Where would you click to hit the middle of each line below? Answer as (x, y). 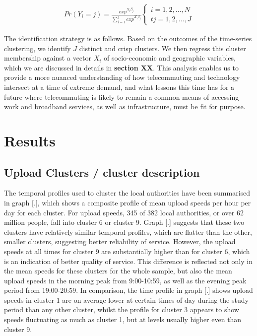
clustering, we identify (37, 48)
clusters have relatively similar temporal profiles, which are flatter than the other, (128, 232)
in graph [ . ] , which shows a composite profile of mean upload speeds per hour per (128, 202)
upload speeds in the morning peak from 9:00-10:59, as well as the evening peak (125, 280)
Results (30, 140)
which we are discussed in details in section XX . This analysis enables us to (121, 67)
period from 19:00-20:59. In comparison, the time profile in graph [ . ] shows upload (128, 290)
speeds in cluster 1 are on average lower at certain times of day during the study (126, 300)
